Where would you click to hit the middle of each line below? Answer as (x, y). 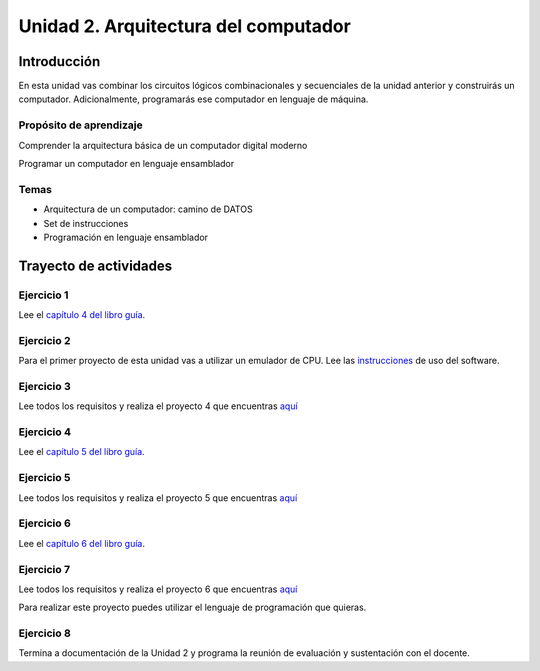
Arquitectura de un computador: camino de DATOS (148, 209)
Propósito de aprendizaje (81, 125)
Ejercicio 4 (45, 432)
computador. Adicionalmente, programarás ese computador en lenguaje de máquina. (193, 99)
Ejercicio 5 (44, 478)
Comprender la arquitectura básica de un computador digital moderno (163, 145)
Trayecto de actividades (95, 265)
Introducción (59, 61)
